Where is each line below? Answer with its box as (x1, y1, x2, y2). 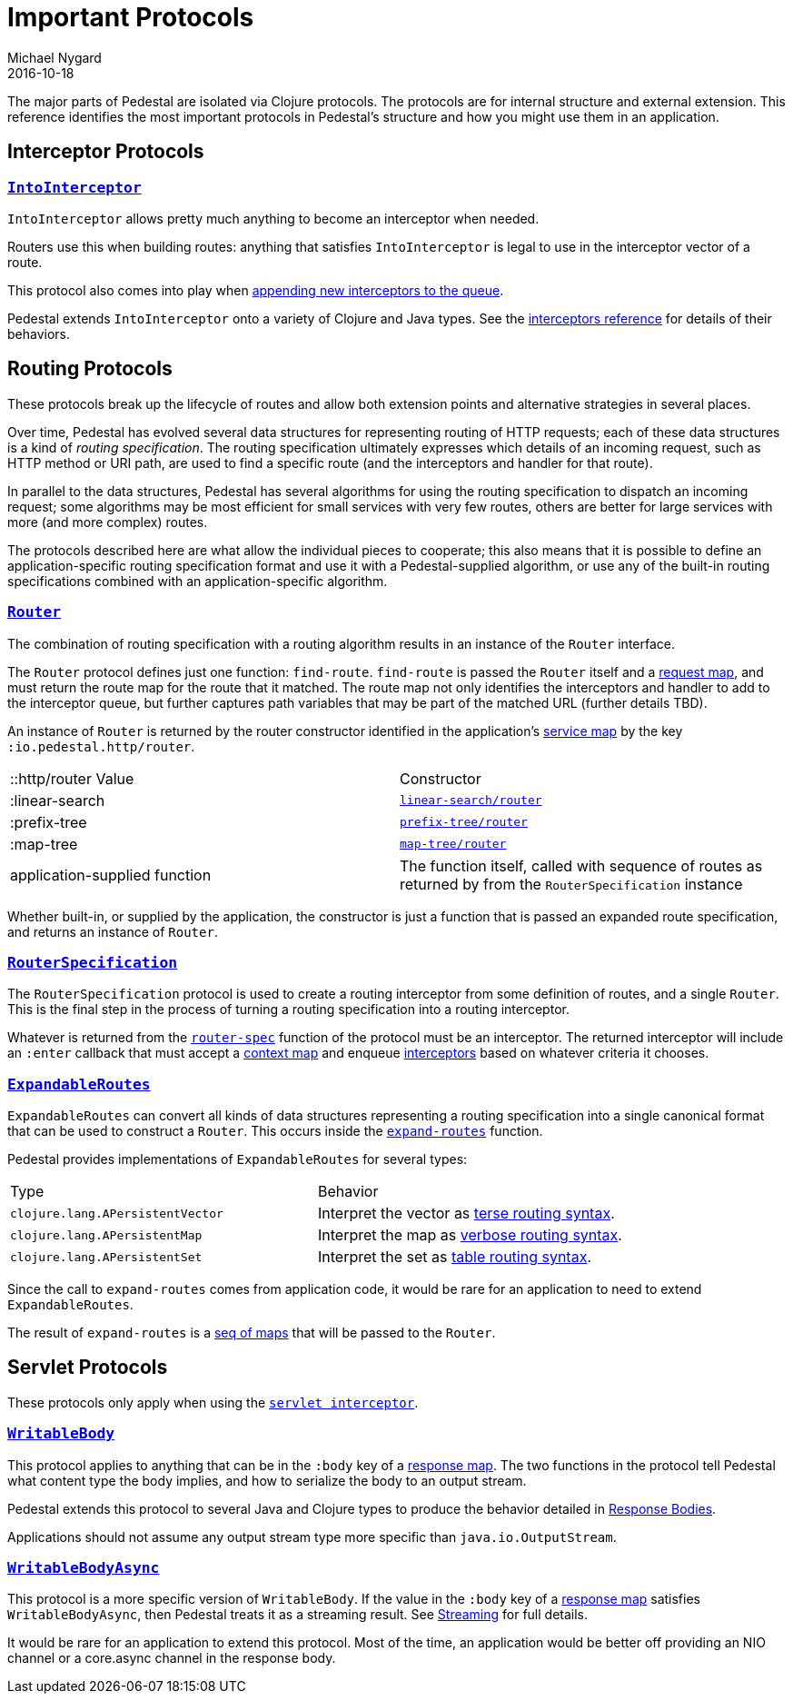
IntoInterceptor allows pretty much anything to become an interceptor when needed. (7, 210, 540, 226)
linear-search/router (400, 793, 542, 808)
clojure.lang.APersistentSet (10, 1249, 203, 1264)
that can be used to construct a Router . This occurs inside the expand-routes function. (7, 1123, 543, 1139)
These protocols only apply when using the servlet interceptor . (7, 1394, 419, 1410)
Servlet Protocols (7, 1356, 168, 1379)
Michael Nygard (7, 49, 102, 65)
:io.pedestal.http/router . (7, 738, 195, 754)
